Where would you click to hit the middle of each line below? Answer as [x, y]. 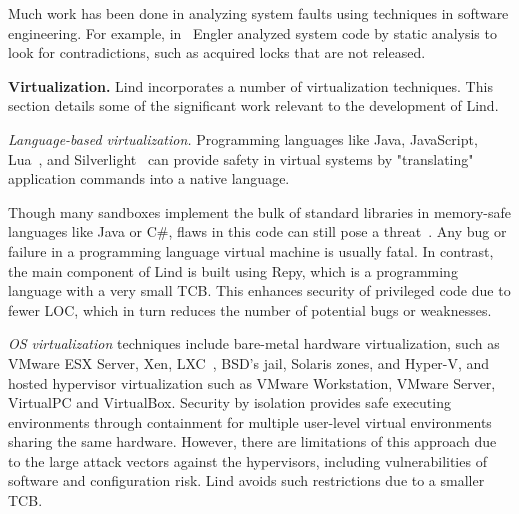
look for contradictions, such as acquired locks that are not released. [217, 52]
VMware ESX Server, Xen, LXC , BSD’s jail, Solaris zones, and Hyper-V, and [249, 362]
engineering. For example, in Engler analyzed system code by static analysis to [252, 32]
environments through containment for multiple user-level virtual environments [250, 421]
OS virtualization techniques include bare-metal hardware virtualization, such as [254, 343]
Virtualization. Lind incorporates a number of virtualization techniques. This [250, 85]
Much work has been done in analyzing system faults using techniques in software [258, 13]
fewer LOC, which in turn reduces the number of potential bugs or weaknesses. [250, 309]
